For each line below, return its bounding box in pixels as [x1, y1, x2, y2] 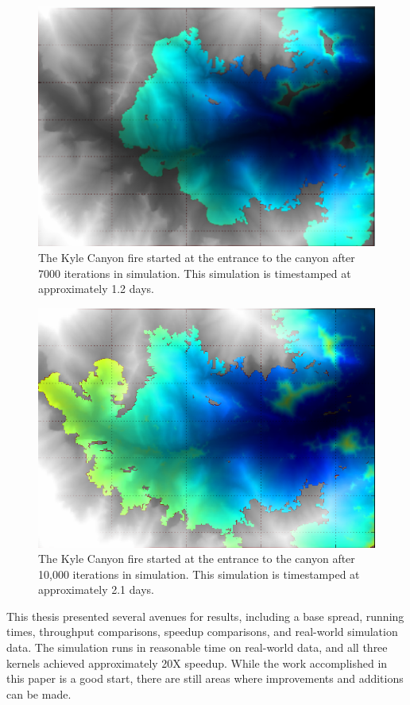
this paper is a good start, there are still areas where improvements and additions [6, 670, 404, 687]
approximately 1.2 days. [38, 280, 154, 297]
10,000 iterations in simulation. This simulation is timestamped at [38, 565, 360, 582]
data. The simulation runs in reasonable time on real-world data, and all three [6, 639, 388, 656]
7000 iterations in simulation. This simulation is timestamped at [38, 264, 351, 281]
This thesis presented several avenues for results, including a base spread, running [6, 607, 404, 624]
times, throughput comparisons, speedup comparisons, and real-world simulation [6, 623, 398, 640]
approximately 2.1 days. [38, 581, 154, 598]
